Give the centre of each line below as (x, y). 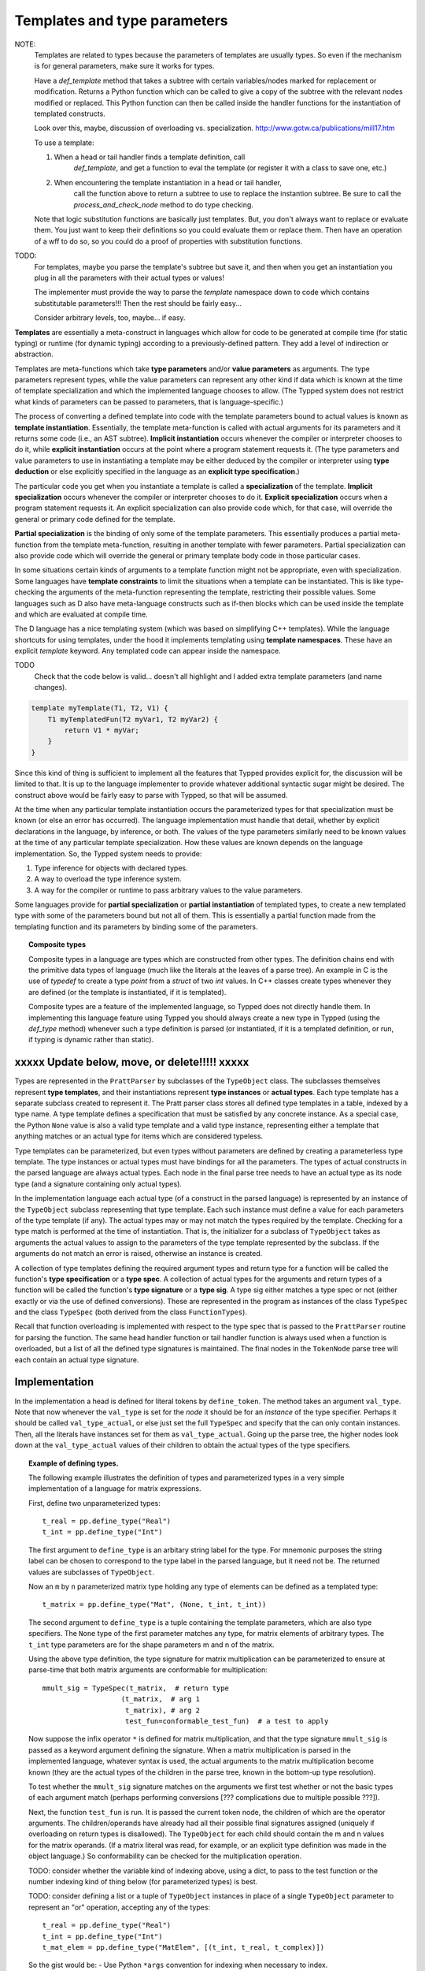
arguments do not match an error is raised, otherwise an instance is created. (139, 1254)
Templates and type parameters (121, 20)
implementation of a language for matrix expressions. (115, 1488)
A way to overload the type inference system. (108, 879)
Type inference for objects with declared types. (111, 868)
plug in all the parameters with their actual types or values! (129, 278)
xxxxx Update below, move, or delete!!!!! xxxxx (132, 1062)
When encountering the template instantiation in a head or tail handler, (168, 182)
